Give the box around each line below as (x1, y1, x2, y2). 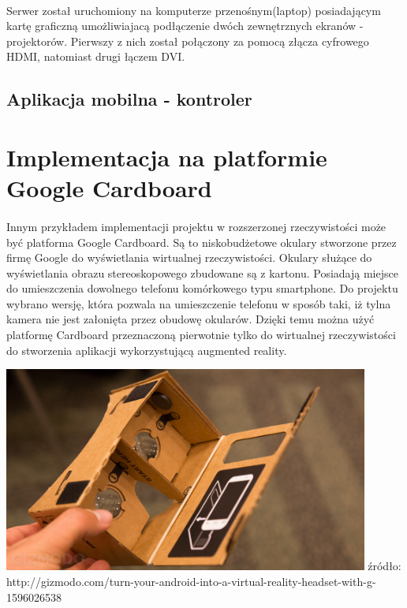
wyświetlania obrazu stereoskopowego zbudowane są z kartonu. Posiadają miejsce (6, 264, 398, 281)
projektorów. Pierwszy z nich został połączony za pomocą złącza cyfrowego (6, 32, 369, 49)
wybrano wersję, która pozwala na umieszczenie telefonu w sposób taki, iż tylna (6, 295, 391, 311)
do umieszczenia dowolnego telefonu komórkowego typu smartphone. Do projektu (6, 280, 398, 297)
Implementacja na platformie (6, 140, 327, 173)
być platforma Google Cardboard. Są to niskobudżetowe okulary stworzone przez (6, 233, 397, 250)
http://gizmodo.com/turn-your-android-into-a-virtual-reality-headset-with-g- (6, 573, 376, 589)
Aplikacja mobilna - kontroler (6, 87, 252, 111)
